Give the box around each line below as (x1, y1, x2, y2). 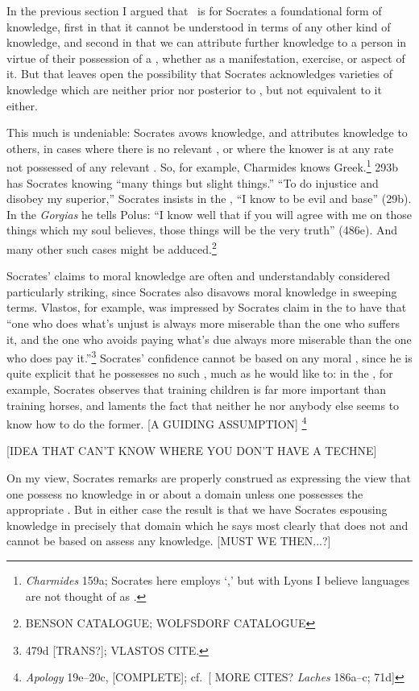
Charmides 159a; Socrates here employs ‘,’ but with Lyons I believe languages (25, 572, 409, 589)
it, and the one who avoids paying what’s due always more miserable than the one (6, 330, 412, 347)
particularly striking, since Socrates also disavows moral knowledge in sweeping (6, 283, 397, 300)
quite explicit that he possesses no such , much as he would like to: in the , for (6, 365, 393, 382)
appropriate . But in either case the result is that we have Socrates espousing (6, 501, 388, 518)
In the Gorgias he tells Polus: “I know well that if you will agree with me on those (6, 205, 413, 222)
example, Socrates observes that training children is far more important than (6, 381, 387, 398)
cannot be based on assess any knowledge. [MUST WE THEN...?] (6, 532, 331, 549)
